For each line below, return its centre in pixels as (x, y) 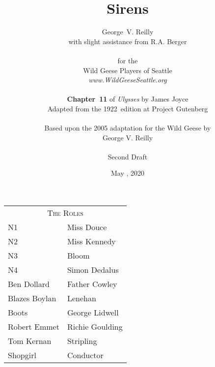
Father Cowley (92, 284)
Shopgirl (22, 355)
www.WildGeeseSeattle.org (128, 80)
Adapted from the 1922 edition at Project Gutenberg (128, 108)
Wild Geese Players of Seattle (128, 70)
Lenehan (81, 298)
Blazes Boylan (32, 298)
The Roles (65, 213)
